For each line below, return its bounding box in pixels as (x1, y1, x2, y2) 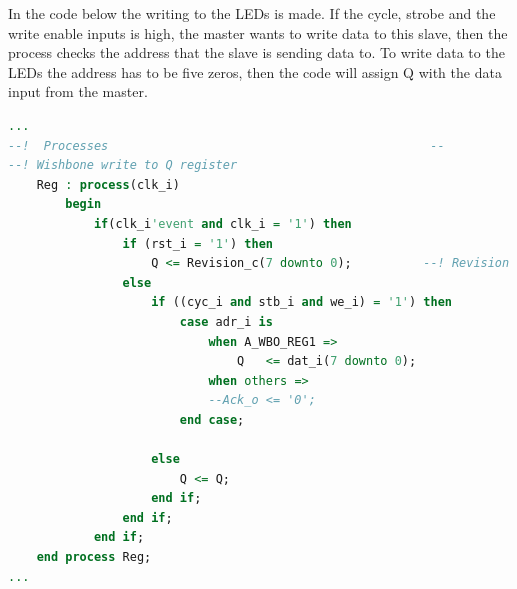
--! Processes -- (8, 138, 445, 153)
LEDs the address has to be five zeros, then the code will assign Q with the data (8, 61, 502, 82)
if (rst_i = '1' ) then (122, 236, 273, 251)
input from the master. (8, 81, 148, 102)
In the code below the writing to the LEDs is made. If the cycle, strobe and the (8, 3, 496, 23)
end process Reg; (36, 550, 152, 565)
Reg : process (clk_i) (36, 177, 180, 192)
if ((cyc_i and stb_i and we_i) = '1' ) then (151, 295, 452, 310)
